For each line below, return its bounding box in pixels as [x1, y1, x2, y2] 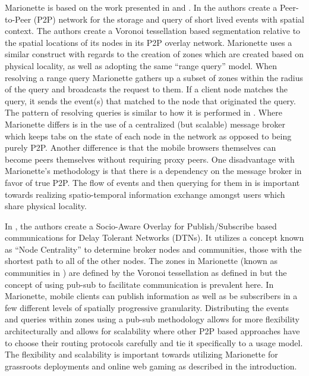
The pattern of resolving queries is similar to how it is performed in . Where [5, 106, 282, 119]
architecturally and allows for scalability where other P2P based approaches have [5, 325, 300, 337]
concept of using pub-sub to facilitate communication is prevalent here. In [5, 278, 274, 290]
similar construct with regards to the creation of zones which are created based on [5, 48, 304, 60]
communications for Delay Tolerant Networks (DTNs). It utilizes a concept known [5, 231, 304, 244]
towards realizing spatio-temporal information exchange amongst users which [5, 188, 285, 200]
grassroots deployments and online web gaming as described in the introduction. [5, 359, 297, 372]
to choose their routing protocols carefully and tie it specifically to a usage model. [5, 336, 303, 349]
